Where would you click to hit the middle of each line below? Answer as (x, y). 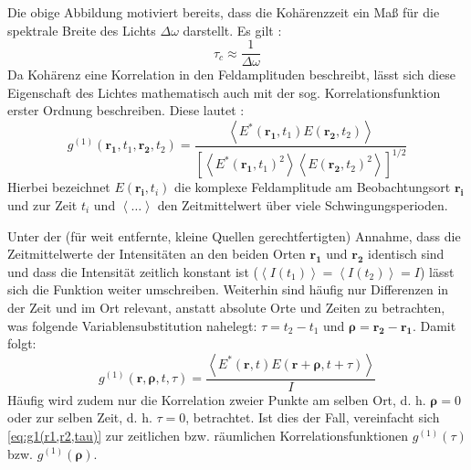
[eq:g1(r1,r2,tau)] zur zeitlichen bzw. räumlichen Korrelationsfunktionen (208, 435)
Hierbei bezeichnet (59, 187)
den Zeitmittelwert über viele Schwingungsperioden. (303, 205)
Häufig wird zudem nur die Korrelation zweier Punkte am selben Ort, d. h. (217, 399)
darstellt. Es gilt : (232, 30)
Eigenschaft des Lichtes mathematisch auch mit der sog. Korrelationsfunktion (224, 92)
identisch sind (406, 254)
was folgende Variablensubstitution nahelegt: (132, 325)
